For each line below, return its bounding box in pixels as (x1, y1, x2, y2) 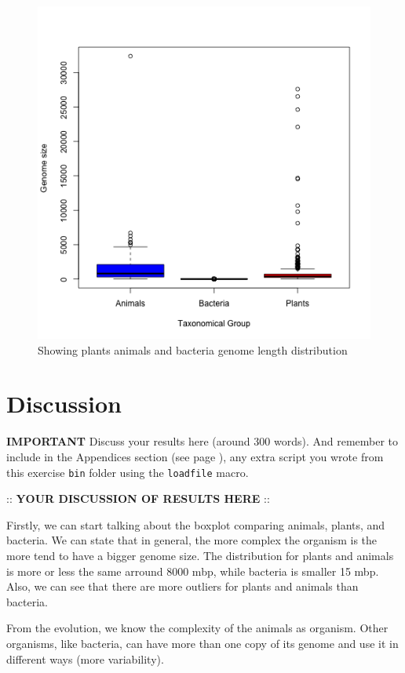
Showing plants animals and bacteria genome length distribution (38, 341, 348, 358)
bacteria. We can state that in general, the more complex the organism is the (6, 532, 378, 548)
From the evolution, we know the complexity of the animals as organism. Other (6, 620, 389, 636)
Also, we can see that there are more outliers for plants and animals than (6, 578, 359, 595)
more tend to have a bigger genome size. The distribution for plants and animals (6, 547, 394, 563)
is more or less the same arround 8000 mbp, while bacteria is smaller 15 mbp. (6, 562, 379, 579)
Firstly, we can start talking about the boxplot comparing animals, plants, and (6, 516, 385, 533)
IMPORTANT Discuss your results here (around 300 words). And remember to (6, 433, 399, 449)
